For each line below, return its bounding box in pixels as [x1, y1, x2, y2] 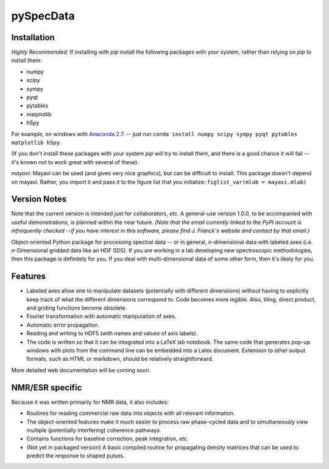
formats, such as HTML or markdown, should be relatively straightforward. [26, 355, 214, 363]
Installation [11, 32, 55, 43]
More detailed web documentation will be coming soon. [11, 366, 151, 373]
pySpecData [11, 9, 76, 23]
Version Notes [11, 194, 67, 204]
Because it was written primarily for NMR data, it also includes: [11, 398, 169, 406]
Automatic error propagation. [26, 321, 100, 328]
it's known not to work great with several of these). [11, 158, 140, 165]
